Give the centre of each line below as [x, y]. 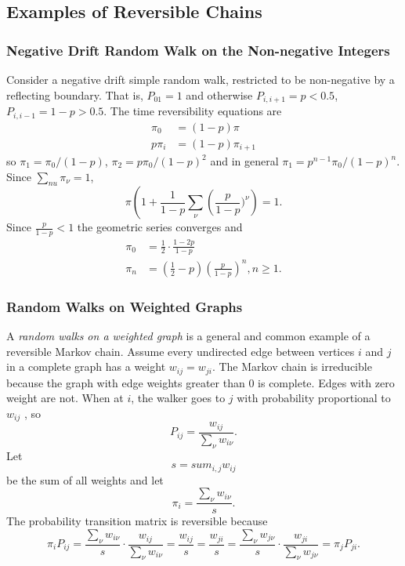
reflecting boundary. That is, [75, 94]
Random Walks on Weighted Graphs [125, 306]
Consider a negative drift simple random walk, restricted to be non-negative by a [201, 79]
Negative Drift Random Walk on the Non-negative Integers [198, 50]
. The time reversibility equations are [193, 111]
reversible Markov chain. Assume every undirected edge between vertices [181, 351]
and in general [244, 161]
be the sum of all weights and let [85, 479]
